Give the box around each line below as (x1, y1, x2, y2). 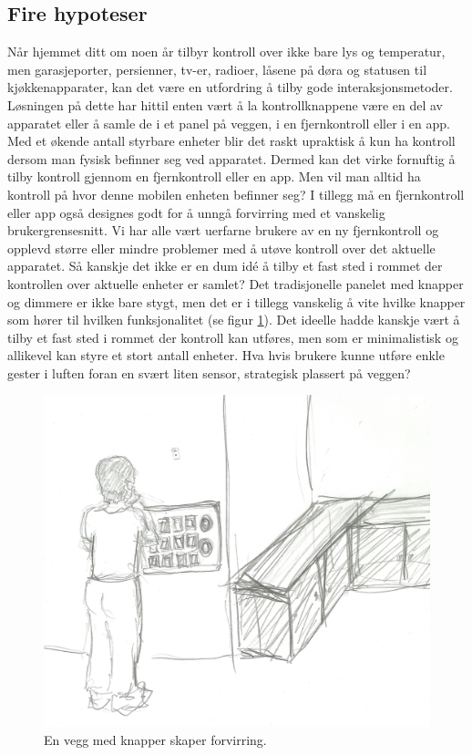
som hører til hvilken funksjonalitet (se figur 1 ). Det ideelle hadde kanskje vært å (7, 310, 460, 329)
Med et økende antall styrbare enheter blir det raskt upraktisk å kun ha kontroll (7, 131, 456, 150)
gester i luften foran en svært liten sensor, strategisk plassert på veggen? (7, 363, 411, 382)
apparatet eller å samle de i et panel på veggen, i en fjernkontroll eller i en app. (7, 113, 450, 132)
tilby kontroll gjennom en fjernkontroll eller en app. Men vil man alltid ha (7, 167, 421, 186)
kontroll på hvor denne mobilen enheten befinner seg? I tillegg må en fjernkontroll (7, 184, 465, 203)
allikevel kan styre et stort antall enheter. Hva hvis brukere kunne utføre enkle (7, 346, 445, 365)
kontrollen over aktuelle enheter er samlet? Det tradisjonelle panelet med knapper (7, 274, 464, 293)
